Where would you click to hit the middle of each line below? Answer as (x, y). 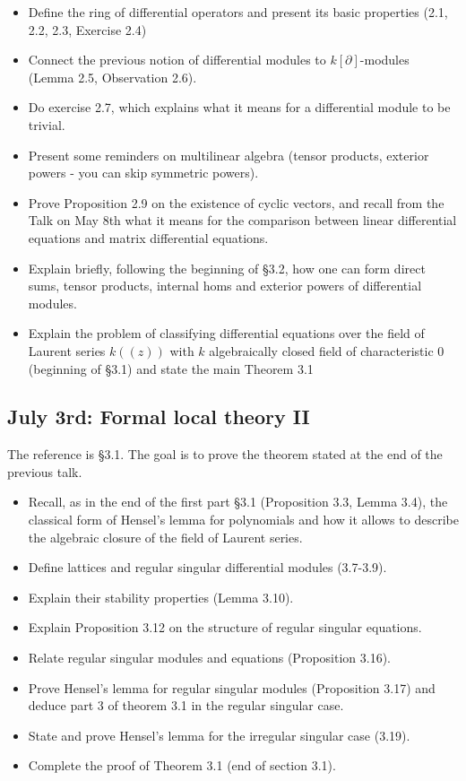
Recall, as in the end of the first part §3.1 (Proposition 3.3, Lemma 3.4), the (238, 502)
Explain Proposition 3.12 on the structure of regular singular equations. (225, 627)
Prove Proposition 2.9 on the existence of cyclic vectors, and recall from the (236, 202)
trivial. (47, 124)
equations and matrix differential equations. (148, 237)
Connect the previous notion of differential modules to (177, 60)
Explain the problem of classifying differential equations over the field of (226, 333)
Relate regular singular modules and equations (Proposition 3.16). (209, 658)
